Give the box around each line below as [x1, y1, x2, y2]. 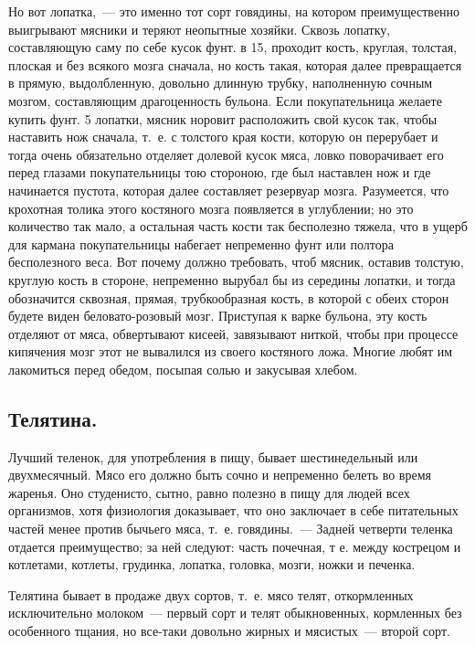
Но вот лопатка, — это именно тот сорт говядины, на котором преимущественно [8, 2, 460, 20]
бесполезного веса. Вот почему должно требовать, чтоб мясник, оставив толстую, [8, 252, 464, 271]
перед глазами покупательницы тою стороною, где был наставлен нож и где [8, 163, 431, 182]
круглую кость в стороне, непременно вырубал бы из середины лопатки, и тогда [8, 270, 456, 289]
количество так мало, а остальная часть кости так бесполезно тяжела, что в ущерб [8, 217, 468, 236]
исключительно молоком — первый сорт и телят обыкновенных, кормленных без [8, 603, 462, 622]
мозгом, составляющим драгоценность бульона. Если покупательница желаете [8, 90, 442, 110]
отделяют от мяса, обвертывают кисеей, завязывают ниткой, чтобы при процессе [8, 323, 459, 343]
